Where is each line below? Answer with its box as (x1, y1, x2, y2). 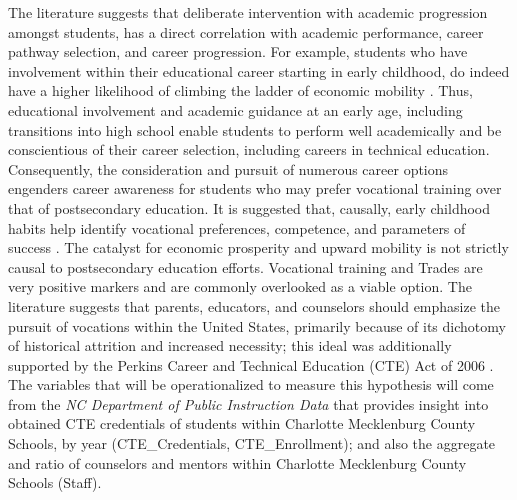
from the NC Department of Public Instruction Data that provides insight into (8, 393, 489, 414)
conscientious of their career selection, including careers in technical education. (8, 139, 490, 160)
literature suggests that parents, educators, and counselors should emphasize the (8, 295, 501, 316)
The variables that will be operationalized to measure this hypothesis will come (8, 374, 494, 395)
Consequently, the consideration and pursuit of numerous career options (8, 158, 449, 179)
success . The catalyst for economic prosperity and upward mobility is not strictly (8, 237, 509, 258)
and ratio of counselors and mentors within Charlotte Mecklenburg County (8, 452, 467, 473)
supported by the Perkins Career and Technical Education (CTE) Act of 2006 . (8, 354, 494, 375)
